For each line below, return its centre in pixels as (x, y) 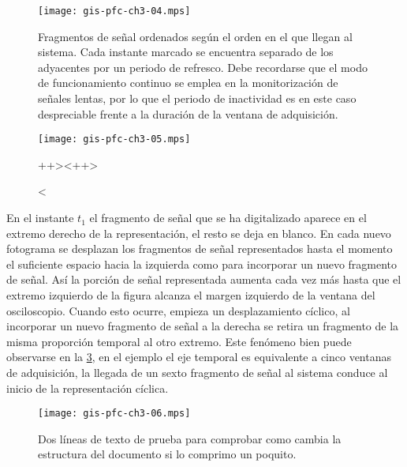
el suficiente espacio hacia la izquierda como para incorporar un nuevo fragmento (202, 264)
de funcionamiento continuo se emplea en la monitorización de (188, 83)
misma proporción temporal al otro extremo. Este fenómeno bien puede (179, 341)
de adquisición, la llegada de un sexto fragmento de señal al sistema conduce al (197, 372)
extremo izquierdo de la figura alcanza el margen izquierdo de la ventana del (191, 295)
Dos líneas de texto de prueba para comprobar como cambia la (190, 438)
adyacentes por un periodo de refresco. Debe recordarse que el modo (203, 67)
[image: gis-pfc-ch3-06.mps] (114, 414)
